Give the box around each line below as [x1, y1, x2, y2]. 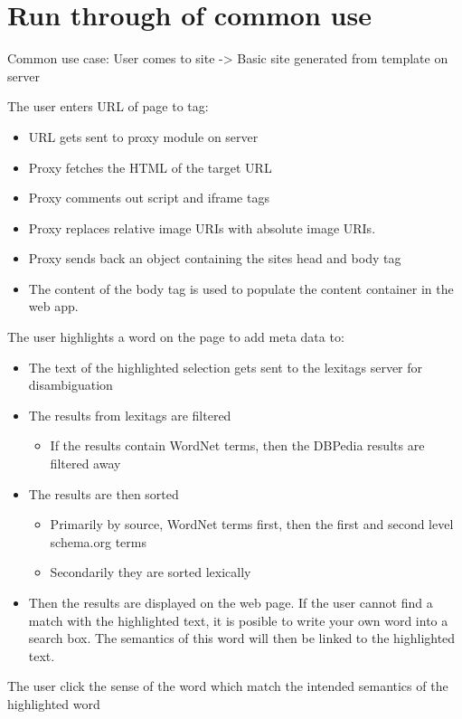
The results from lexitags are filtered [28, 405, 231, 424]
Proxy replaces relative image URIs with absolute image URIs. [28, 218, 376, 237]
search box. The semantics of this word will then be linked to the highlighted [28, 629, 456, 648]
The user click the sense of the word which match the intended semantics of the [7, 676, 448, 695]
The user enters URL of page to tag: [7, 97, 209, 116]
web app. [28, 297, 79, 316]
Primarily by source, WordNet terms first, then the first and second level [50, 515, 454, 534]
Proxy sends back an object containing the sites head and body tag [28, 249, 401, 268]
